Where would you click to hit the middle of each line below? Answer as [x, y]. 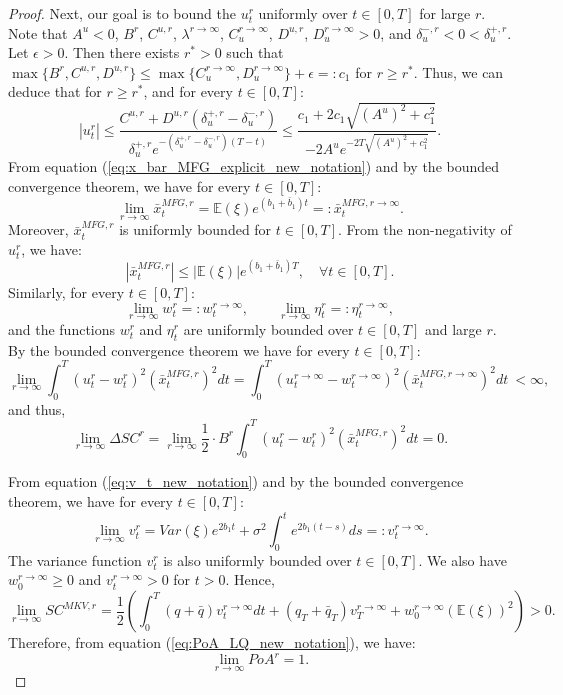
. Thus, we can [458, 71]
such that [255, 52]
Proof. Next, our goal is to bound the [122, 13]
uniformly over [303, 13]
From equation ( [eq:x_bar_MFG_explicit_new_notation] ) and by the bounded [254, 166]
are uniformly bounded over [268, 328]
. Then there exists [122, 52]
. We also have [462, 559]
